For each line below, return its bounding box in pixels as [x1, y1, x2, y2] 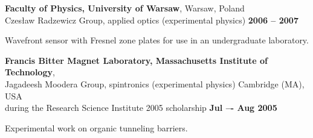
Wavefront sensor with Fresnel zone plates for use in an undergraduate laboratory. [5, 34, 309, 46]
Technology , [5, 66, 55, 78]
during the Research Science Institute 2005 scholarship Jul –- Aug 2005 [5, 101, 277, 114]
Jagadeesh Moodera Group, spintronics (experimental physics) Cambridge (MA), [5, 77, 305, 90]
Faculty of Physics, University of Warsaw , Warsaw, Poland [5, 2, 245, 14]
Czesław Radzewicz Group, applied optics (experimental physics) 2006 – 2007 [5, 13, 298, 26]
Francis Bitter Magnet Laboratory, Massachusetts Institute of [5, 54, 268, 66]
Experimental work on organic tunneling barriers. [5, 121, 188, 134]
